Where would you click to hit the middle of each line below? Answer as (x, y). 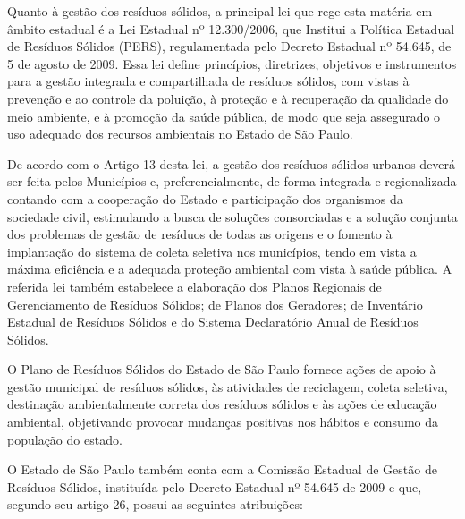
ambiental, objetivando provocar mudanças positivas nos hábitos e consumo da (223, 422)
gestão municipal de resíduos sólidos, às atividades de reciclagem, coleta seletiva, (228, 386)
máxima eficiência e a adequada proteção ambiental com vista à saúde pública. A (230, 269)
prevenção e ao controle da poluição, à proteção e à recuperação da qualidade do (228, 98)
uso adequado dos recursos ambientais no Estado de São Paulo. (180, 134)
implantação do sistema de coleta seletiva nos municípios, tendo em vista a (212, 251)
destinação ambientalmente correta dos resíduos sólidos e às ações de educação (222, 404)
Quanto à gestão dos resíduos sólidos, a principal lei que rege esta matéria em (220, 11)
